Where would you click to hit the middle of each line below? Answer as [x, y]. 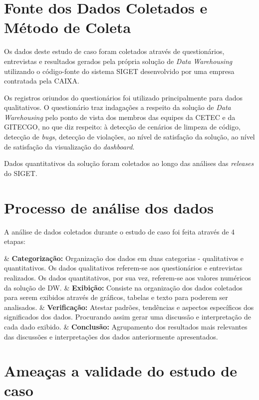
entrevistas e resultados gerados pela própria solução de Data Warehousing [118, 61]
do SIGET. [21, 173]
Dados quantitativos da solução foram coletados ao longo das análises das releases [129, 163]
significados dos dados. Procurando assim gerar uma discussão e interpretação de [128, 317]
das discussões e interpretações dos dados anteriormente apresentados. [111, 336]
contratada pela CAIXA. [42, 81]
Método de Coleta [68, 27]
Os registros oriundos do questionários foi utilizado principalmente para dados [123, 97]
